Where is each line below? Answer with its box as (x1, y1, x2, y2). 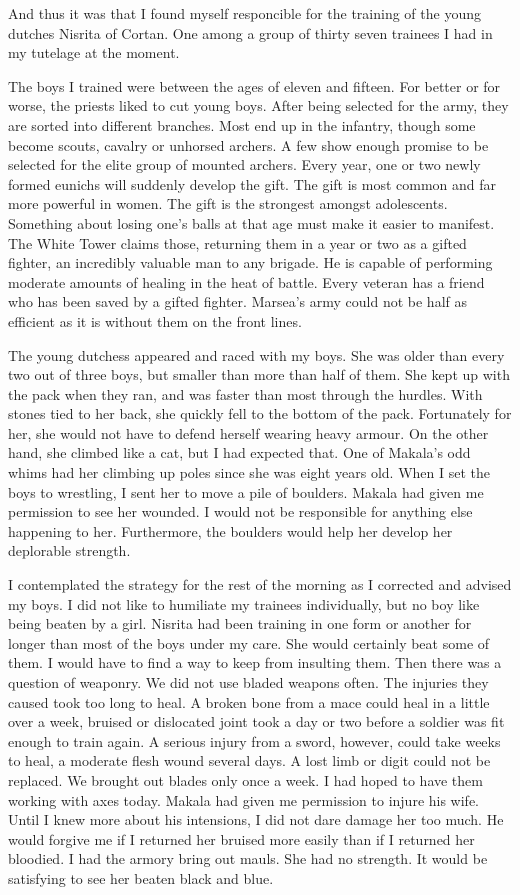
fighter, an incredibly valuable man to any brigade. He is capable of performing (8, 252, 493, 273)
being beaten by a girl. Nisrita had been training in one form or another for (8, 613, 472, 634)
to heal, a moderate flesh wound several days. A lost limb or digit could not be (8, 750, 491, 771)
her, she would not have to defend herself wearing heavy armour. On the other (8, 422, 489, 443)
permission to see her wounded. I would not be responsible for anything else (8, 501, 473, 522)
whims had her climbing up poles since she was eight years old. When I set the (8, 462, 491, 483)
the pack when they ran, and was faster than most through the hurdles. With (8, 383, 483, 404)
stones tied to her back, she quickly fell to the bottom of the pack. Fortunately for (8, 403, 512, 424)
